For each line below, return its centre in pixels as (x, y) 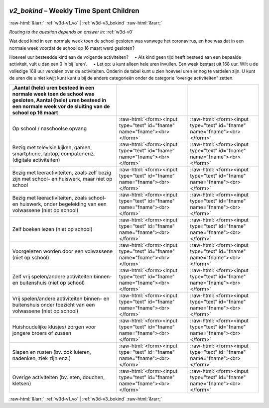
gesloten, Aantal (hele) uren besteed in (59, 100)
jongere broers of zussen (42, 333)
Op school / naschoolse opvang (50, 128)
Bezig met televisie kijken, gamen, (52, 147)
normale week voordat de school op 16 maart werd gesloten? (72, 48)
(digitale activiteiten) (36, 160)
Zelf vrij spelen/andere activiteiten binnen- (62, 276)
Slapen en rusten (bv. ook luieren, (52, 352)
